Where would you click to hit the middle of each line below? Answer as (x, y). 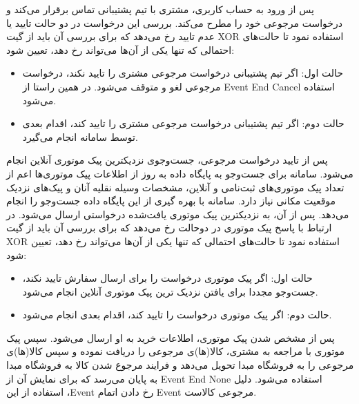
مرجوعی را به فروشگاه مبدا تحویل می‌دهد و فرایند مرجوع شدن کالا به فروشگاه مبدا (180, 365)
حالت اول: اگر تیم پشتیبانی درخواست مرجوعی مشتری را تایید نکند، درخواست (183, 73)
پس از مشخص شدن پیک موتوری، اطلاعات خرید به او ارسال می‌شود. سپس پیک (171, 337)
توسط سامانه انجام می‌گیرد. (80, 136)
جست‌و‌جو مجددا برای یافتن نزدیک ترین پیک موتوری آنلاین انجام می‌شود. (170, 291)
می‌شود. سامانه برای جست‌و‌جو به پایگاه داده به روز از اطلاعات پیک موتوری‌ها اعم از (180, 173)
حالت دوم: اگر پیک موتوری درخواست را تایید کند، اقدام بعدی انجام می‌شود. (177, 315)
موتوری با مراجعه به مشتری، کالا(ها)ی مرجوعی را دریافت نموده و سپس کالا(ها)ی (176, 351)
